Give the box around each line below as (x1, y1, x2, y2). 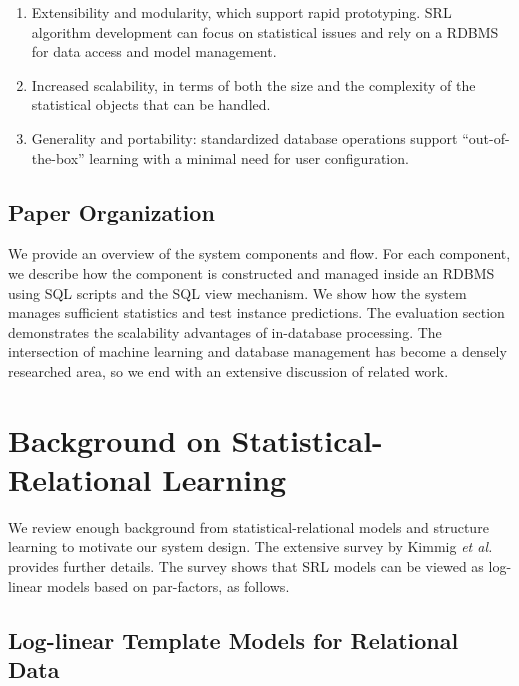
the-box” (31, 147, 85, 168)
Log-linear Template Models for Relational (8, 624, 459, 655)
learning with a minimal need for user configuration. (89, 147, 409, 168)
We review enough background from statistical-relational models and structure (8, 516, 489, 537)
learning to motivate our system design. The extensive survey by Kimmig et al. (8, 536, 493, 557)
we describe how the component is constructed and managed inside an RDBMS (8, 262, 495, 283)
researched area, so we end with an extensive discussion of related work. (8, 360, 449, 381)
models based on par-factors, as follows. (46, 575, 290, 596)
